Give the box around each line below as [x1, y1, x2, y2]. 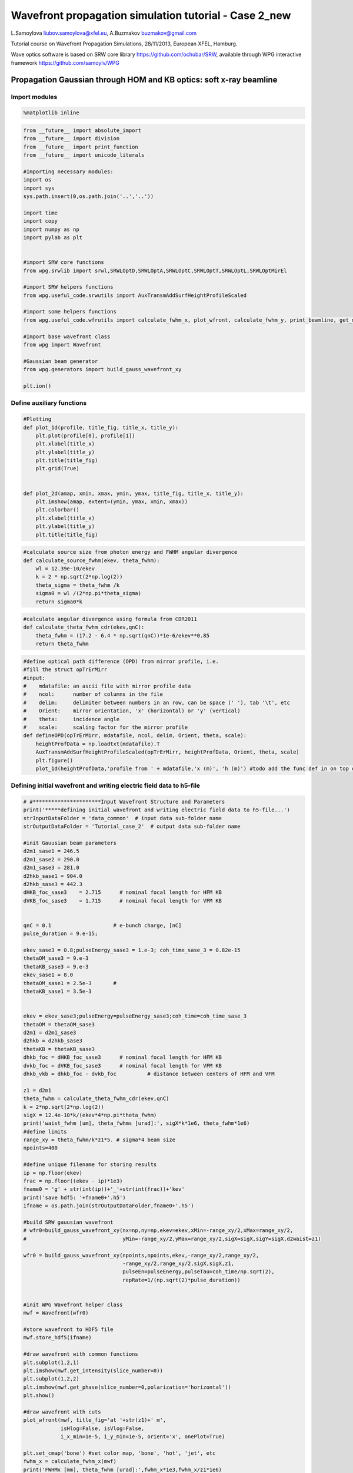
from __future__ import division [23, 136, 120, 142]
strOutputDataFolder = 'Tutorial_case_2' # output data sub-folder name [23, 823, 241, 830]
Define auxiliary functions [11, 399, 87, 407]
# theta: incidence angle [23, 716, 120, 722]
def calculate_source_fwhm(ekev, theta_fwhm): [23, 557, 160, 564]
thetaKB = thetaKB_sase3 [23, 1046, 95, 1052]
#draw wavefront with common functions [23, 1351, 138, 1358]
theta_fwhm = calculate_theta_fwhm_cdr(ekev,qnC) [23, 1095, 169, 1102]
